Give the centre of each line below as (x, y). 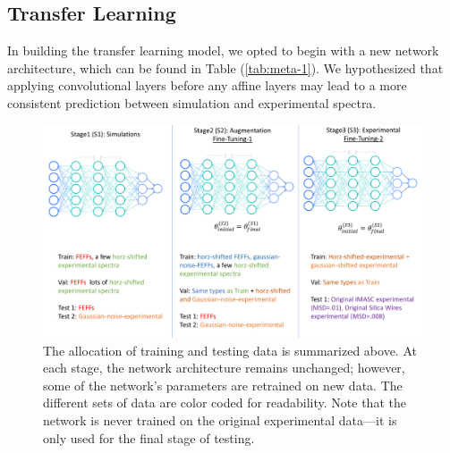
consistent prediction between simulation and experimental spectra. (192, 102)
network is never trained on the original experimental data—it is (220, 420)
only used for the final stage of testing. (149, 437)
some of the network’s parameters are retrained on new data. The (223, 385)
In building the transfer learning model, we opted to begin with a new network (223, 50)
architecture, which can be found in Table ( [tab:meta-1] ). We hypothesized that (225, 67)
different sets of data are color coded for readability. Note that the (225, 403)
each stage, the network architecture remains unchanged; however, (224, 368)
